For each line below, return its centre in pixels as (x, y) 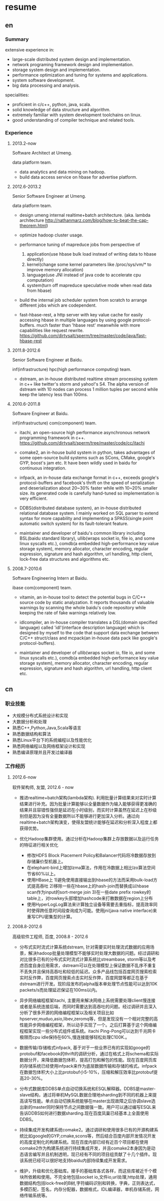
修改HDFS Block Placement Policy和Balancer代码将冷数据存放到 (91, 856)
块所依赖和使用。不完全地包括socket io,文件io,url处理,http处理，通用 (88, 1177)
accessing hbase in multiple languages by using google (75, 320)
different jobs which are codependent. (58, 305)
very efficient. (34, 498)
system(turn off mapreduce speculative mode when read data (89, 286)
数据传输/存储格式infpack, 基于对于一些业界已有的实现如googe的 (85, 1048)
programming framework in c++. (52, 438)
